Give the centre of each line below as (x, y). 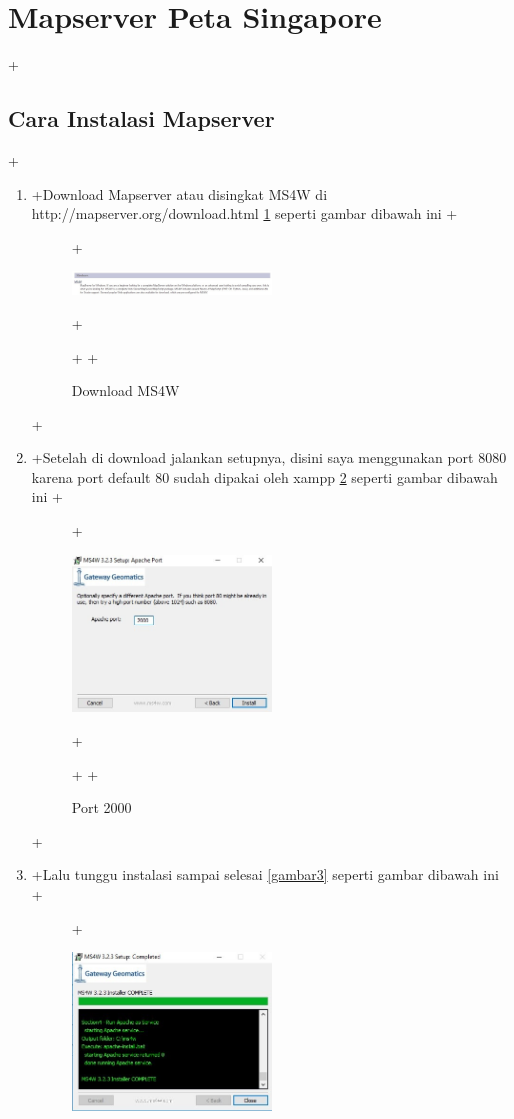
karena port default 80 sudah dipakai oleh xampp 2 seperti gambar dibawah (264, 476)
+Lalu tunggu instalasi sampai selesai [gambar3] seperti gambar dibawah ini (265, 874)
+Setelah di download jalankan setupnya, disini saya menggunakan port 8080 (269, 457)
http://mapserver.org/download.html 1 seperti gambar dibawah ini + (244, 213)
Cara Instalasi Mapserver (141, 118)
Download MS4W (125, 390)
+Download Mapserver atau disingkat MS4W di (179, 193)
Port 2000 (101, 807)
